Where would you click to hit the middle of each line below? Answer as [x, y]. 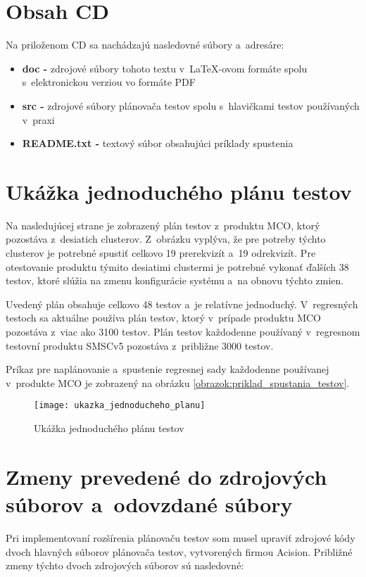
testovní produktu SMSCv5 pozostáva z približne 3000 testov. [140, 345]
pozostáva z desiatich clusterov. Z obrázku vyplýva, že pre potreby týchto [166, 239]
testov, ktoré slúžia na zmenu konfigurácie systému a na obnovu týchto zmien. [175, 280]
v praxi [38, 119]
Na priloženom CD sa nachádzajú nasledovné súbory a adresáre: [145, 45]
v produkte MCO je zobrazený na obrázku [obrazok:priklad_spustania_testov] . [178, 382]
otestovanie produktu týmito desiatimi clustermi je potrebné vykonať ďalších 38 [177, 266]
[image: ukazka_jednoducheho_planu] [120, 406]
